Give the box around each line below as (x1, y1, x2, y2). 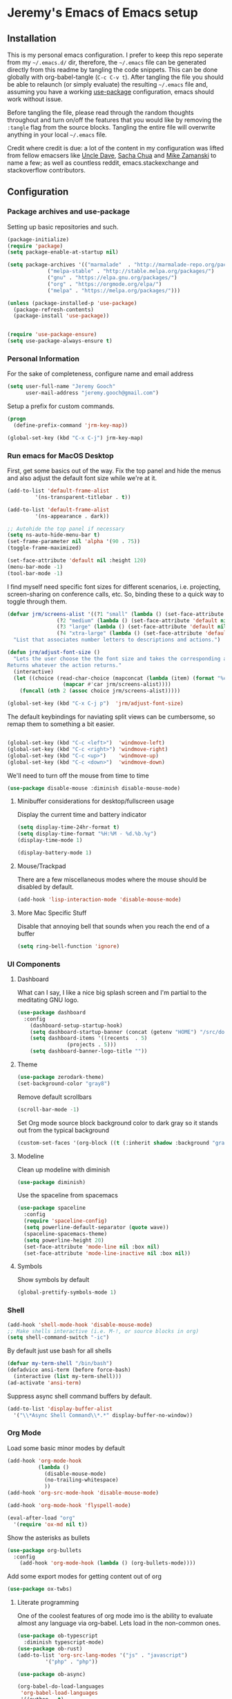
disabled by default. (17, 882, 74, 891)
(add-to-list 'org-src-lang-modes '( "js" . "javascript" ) (17, 1651, 188, 1659)
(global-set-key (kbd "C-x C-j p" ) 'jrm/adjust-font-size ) (7, 700, 184, 707)
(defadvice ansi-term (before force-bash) (7, 1366, 131, 1373)
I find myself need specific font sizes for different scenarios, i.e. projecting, (7, 582, 221, 590)
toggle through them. (7, 597, 68, 606)
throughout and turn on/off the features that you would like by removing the (7, 116, 222, 124)
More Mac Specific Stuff (17, 908, 87, 917)
